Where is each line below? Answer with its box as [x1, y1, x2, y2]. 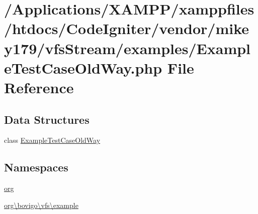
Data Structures [4, 111, 90, 127]
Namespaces [4, 159, 68, 175]
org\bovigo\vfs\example [4, 199, 78, 210]
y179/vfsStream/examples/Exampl [4, 38, 251, 58]
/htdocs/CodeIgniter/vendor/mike [4, 18, 249, 39]
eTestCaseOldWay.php [4, 57, 162, 78]
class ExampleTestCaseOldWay [4, 135, 101, 145]
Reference [4, 77, 74, 97]
